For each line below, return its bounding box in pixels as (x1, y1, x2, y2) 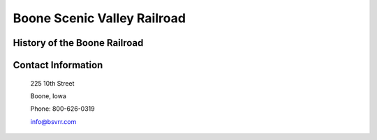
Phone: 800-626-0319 (30, 104, 95, 113)
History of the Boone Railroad (13, 37, 144, 49)
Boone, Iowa (30, 91, 66, 100)
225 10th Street (30, 79, 75, 87)
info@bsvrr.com (30, 117, 77, 125)
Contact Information (13, 59, 103, 71)
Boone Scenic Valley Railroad (13, 10, 186, 26)
